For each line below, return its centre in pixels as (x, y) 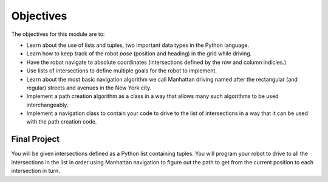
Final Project (36, 139)
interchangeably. (47, 105)
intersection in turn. (36, 171)
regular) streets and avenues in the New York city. (89, 88)
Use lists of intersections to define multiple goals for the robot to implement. (121, 71)
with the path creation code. (62, 122)
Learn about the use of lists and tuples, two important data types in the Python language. (138, 45)
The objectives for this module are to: (58, 34)
